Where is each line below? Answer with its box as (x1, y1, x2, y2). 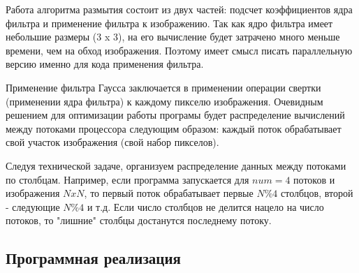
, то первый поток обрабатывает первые (84, 186, 254, 200)
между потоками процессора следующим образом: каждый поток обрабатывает (6, 121, 342, 135)
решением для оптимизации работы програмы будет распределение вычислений (6, 108, 345, 122)
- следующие (6, 199, 60, 214)
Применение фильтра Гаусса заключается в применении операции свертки (6, 80, 321, 94)
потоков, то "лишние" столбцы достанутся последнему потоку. (6, 213, 272, 228)
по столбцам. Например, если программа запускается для (6, 172, 249, 186)
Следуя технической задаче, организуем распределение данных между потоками (6, 158, 346, 172)
